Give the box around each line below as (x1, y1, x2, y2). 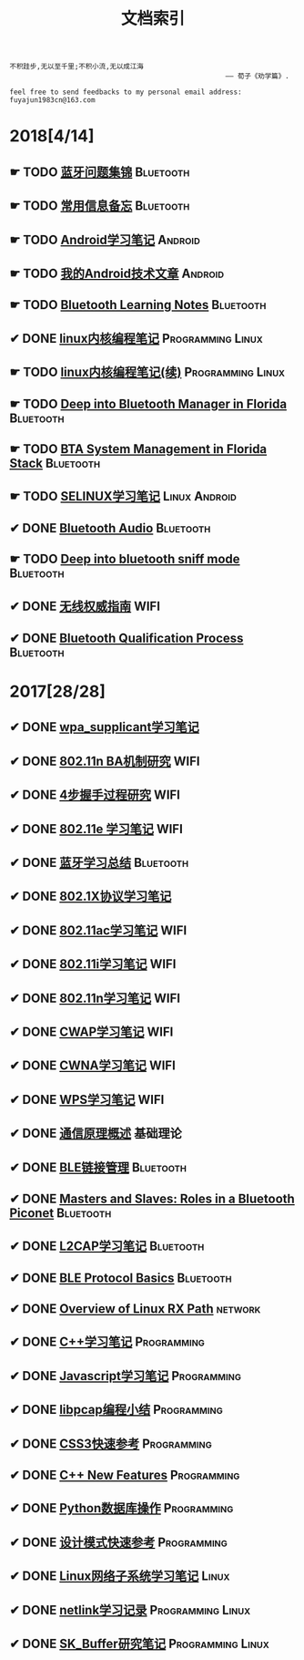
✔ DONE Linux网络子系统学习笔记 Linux (9, 1569, 230, 1584)
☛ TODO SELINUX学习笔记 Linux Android (9, 489, 237, 504)
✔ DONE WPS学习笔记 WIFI (9, 1091, 165, 1108)
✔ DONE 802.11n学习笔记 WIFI (9, 990, 180, 1005)
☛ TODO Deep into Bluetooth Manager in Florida (9, 396, 288, 411)
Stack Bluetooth (9, 455, 101, 470)
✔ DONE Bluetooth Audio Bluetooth (9, 521, 211, 536)
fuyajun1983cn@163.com (9, 96, 96, 105)
